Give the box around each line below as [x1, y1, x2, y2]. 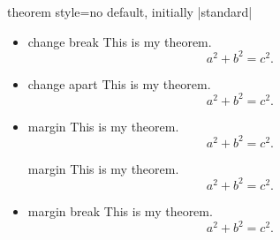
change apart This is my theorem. [27, 74, 211, 93]
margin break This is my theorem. [27, 201, 213, 220]
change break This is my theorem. [27, 32, 212, 50]
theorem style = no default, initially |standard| [7, 3, 253, 20]
